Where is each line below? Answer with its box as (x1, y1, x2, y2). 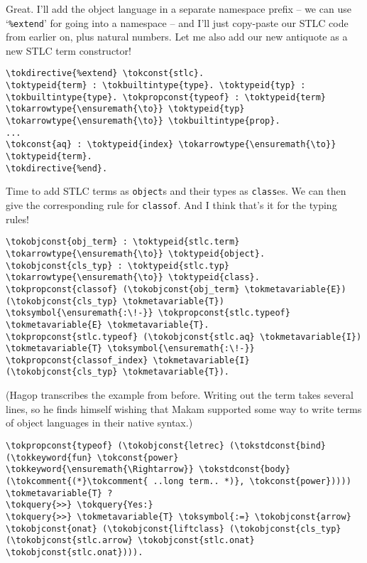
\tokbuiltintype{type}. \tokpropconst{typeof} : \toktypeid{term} (6, 92, 327, 102)
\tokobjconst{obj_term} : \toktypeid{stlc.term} (6, 237, 240, 247)
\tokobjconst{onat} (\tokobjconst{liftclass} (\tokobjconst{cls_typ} (6, 523, 341, 534)
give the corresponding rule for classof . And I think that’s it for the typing (6, 198, 337, 212)
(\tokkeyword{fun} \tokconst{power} (6, 452, 179, 463)
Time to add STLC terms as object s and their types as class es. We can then (6, 183, 346, 198)
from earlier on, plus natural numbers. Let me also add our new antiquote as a (6, 29, 348, 44)
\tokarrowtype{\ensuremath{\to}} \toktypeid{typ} (6, 104, 245, 114)
